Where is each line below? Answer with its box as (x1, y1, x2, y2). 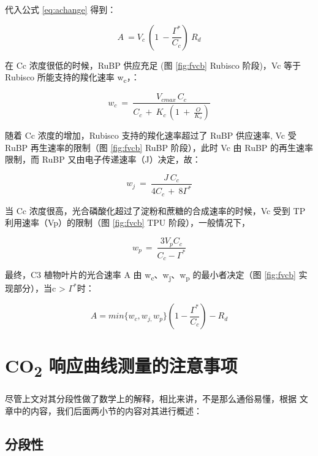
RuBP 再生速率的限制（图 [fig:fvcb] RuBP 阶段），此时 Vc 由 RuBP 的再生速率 (5, 141, 314, 153)
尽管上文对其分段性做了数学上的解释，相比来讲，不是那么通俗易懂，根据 (5, 392, 297, 405)
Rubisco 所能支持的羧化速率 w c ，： (5, 71, 140, 85)
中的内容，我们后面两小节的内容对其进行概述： (13, 404, 202, 417)
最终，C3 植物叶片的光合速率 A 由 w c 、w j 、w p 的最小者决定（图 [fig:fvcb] (5, 268, 296, 283)
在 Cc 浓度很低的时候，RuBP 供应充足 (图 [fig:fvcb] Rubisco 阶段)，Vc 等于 (5, 58, 301, 71)
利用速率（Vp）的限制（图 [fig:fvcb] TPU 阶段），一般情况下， (5, 216, 251, 229)
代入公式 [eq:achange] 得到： (5, 3, 116, 15)
